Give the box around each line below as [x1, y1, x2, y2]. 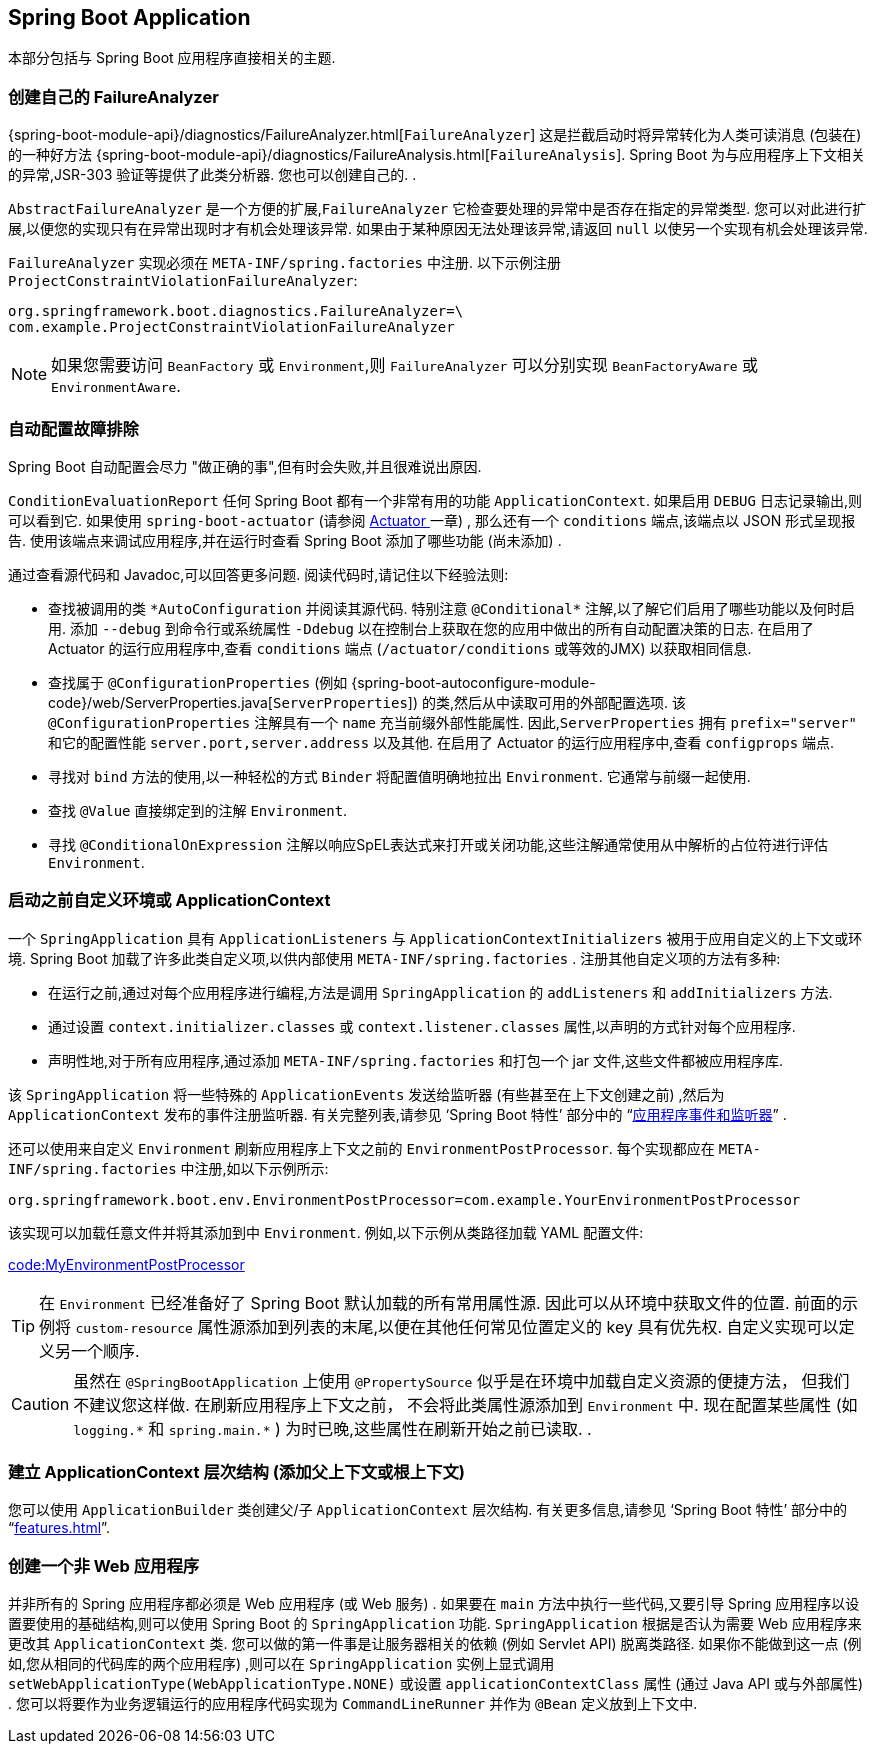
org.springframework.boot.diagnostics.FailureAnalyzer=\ [8, 303, 464, 320]
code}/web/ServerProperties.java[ [48, 693, 273, 711]
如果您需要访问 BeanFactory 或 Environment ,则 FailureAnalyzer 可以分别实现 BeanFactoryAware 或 [51, 355, 759, 376]
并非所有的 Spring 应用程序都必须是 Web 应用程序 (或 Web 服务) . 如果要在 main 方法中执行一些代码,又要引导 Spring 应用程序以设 [8, 1595, 860, 1613]
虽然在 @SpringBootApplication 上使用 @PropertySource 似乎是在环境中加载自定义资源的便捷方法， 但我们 [73, 1370, 850, 1391]
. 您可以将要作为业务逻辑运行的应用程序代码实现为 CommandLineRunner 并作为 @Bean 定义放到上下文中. [8, 1695, 698, 1713]
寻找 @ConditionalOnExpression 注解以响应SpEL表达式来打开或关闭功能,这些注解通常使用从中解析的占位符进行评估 [48, 835, 829, 853]
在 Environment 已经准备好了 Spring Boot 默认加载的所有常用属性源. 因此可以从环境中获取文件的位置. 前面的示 [39, 1292, 859, 1313]
